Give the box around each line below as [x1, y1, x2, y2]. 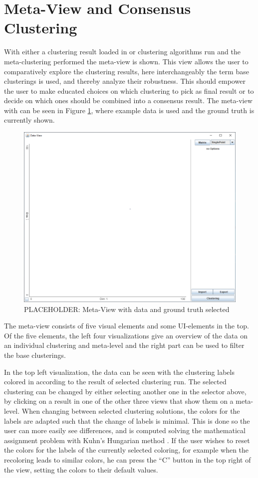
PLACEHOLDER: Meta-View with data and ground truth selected [24, 304, 230, 314]
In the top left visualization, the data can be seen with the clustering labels [4, 366, 235, 377]
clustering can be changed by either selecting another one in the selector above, [4, 386, 247, 396]
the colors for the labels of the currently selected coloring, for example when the [4, 445, 249, 455]
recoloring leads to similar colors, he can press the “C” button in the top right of [4, 454, 251, 465]
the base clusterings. [4, 350, 66, 360]
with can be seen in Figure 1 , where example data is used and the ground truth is [4, 105, 255, 115]
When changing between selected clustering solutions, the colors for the [21, 406, 240, 416]
